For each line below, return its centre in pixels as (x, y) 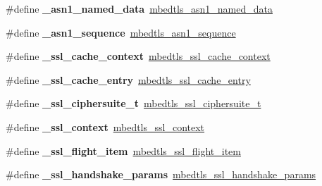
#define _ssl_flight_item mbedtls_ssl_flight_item (123, 150)
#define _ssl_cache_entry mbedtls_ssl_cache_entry (128, 79)
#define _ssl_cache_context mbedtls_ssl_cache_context (138, 56)
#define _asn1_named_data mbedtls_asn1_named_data (139, 8)
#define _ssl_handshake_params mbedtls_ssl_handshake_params (161, 174)
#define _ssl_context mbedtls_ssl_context (105, 126)
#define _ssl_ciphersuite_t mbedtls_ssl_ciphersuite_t (134, 103)
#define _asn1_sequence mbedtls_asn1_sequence (121, 32)
